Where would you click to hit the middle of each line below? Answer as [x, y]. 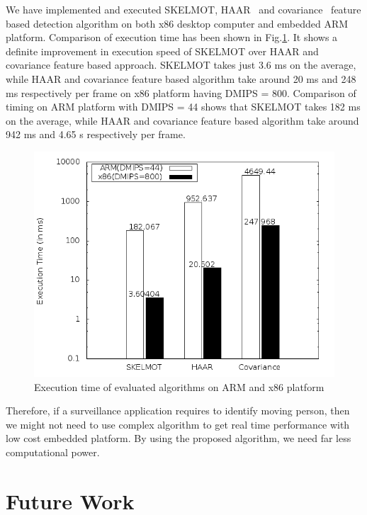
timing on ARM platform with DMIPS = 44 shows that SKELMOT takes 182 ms [183, 107]
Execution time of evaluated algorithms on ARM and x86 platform [179, 386]
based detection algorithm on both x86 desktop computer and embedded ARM [177, 23]
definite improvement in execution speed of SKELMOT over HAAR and [162, 51]
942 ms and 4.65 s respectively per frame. [96, 134]
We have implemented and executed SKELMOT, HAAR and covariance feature [183, 9]
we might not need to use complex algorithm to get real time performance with [178, 424]
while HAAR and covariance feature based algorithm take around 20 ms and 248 [181, 78]
